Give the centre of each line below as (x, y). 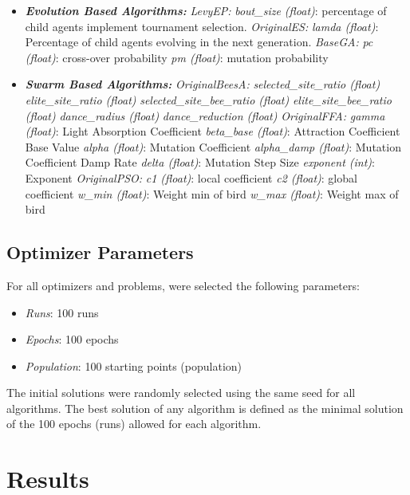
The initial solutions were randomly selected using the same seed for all (181, 393)
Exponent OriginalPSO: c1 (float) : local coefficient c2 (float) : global (191, 177)
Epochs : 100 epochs (72, 339)
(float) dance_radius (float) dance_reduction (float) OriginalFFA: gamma (205, 115)
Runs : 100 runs (62, 312)
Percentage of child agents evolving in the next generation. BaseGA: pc (199, 42)
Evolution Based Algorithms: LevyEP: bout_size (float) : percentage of (206, 10)
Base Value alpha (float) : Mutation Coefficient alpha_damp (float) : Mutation (213, 146)
